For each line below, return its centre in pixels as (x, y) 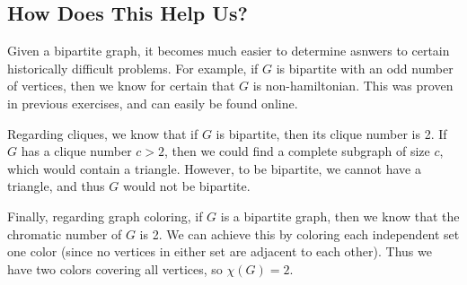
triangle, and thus (56, 186)
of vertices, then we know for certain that (121, 86)
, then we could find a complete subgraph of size (297, 151)
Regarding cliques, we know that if (103, 133)
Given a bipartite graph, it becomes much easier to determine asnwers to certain (229, 51)
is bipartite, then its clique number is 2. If (331, 133)
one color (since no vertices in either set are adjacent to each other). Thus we (220, 251)
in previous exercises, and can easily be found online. (153, 103)
